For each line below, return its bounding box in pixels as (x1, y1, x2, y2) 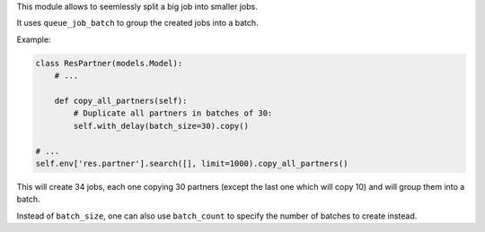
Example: (16, 34, 51, 45)
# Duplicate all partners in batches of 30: (73, 108, 273, 118)
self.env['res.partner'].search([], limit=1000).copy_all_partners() (35, 158, 348, 168)
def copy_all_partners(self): (54, 95, 188, 106)
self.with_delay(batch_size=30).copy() (73, 121, 249, 131)
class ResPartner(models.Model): (35, 58, 183, 68)
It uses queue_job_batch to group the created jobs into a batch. (16, 18, 260, 29)
